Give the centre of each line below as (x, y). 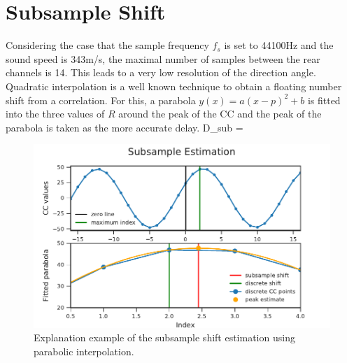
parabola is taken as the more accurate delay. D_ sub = (125, 127)
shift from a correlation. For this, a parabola (101, 100)
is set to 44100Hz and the (279, 45)
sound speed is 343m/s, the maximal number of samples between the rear (163, 58)
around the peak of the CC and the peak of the (220, 114)
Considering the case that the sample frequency (107, 45)
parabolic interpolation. (84, 351)
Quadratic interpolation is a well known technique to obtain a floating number (174, 86)
